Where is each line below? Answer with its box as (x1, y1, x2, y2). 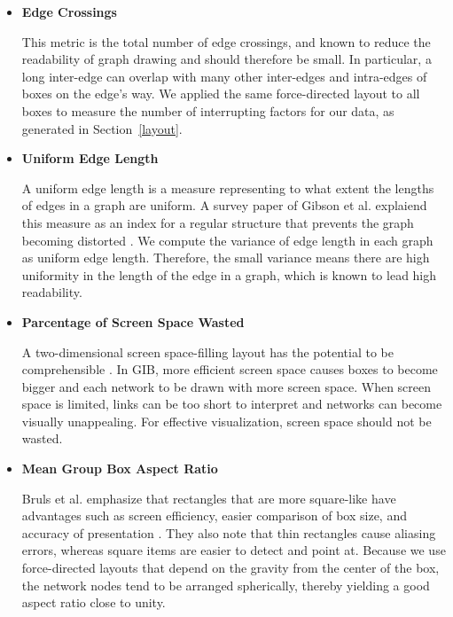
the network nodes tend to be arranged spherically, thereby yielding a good (21, 575, 430, 594)
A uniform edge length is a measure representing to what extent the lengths (21, 178, 434, 197)
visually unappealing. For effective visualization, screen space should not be (21, 411, 432, 430)
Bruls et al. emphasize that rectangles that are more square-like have (21, 488, 396, 507)
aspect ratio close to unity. (21, 593, 166, 612)
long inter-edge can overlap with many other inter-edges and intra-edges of (21, 66, 427, 85)
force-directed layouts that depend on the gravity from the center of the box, (21, 558, 440, 577)
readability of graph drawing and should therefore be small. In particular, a (21, 50, 432, 68)
